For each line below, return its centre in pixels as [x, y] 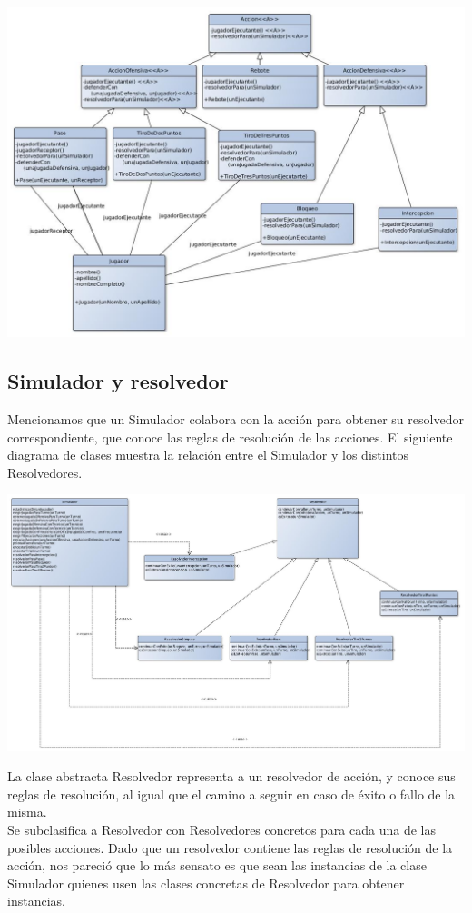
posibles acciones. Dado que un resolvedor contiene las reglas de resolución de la [230, 847]
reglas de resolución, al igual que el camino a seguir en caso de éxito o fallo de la [231, 794]
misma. [27, 812]
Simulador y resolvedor [118, 381]
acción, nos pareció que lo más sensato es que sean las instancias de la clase [217, 865]
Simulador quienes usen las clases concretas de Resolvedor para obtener [206, 883]
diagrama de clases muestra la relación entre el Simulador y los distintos [208, 455]
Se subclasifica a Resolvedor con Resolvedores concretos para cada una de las [221, 830]
